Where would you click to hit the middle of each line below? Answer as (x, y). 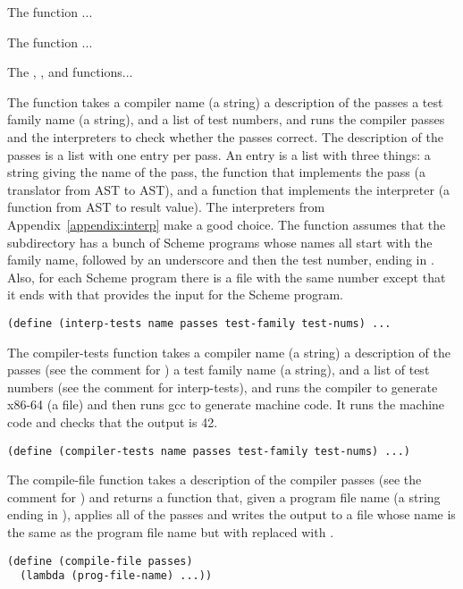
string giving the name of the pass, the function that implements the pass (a (216, 172)
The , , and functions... (70, 72)
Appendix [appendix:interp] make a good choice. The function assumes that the (227, 224)
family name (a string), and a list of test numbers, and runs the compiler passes (226, 119)
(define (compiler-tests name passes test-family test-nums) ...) (209, 451)
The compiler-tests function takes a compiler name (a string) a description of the (229, 352)
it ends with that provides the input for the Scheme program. (175, 294)
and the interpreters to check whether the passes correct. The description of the (225, 136)
